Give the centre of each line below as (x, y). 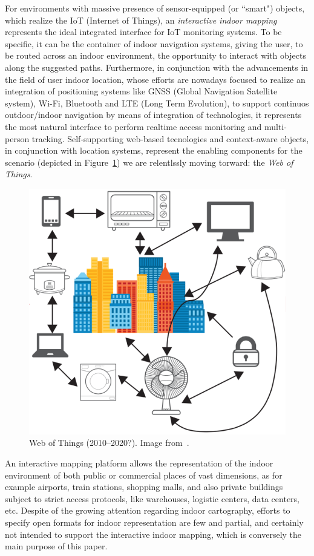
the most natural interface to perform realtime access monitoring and (133, 126)
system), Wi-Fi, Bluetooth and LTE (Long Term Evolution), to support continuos (157, 103)
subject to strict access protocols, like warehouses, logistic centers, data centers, (152, 498)
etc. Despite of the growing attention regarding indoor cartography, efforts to (148, 510)
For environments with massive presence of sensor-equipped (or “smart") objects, (155, 8)
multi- (276, 126)
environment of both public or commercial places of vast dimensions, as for (144, 475)
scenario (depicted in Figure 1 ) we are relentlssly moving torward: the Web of (149, 162)
